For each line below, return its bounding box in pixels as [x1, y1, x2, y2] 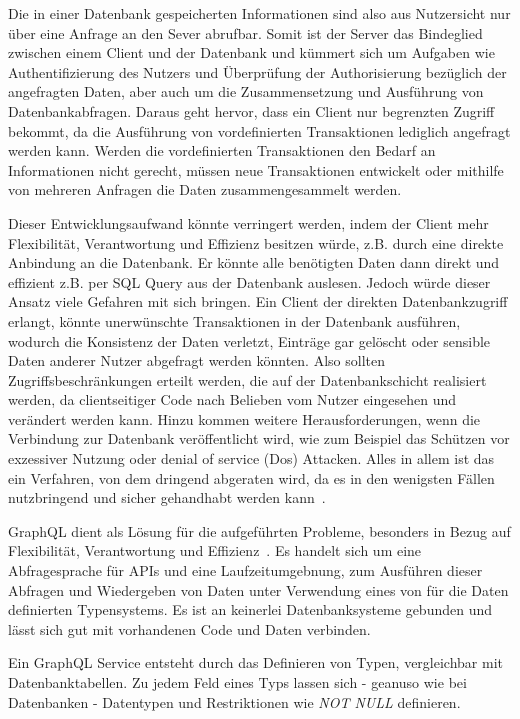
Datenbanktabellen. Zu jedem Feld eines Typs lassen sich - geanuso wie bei [8, 672, 467, 692]
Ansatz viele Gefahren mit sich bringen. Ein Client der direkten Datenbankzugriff [8, 291, 508, 312]
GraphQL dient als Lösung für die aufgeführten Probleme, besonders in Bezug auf [8, 520, 511, 541]
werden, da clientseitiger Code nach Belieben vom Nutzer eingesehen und [8, 389, 457, 410]
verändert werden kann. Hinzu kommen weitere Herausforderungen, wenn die [8, 408, 481, 429]
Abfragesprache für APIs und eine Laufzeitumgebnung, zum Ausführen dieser [8, 560, 483, 581]
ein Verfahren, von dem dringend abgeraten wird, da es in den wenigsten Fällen [8, 467, 495, 488]
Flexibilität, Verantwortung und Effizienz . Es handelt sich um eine [8, 540, 422, 561]
